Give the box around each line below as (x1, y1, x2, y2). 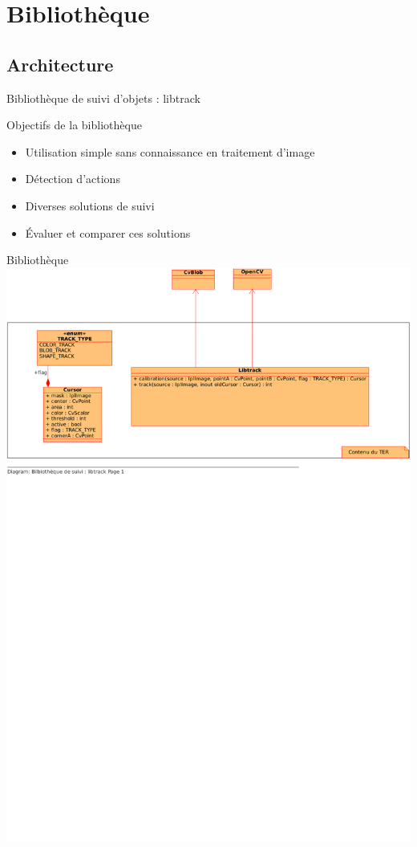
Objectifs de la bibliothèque (6, 116, 142, 133)
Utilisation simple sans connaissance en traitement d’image (25, 143, 315, 160)
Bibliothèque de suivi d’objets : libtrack (6, 89, 200, 106)
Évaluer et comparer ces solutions (25, 224, 191, 241)
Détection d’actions (25, 170, 120, 187)
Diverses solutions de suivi (25, 197, 155, 214)
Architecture (6, 51, 114, 76)
